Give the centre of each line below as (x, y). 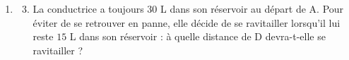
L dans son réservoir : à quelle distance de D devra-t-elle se (197, 36)
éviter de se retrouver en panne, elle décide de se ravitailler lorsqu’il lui (187, 22)
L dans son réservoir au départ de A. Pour (252, 8)
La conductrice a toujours (88, 8)
